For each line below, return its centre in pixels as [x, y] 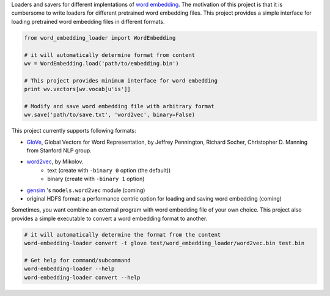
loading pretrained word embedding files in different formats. [88, 21]
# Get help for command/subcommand [77, 260]
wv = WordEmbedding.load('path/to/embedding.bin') [102, 63]
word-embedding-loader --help [69, 269]
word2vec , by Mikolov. [55, 161]
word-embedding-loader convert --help [82, 277]
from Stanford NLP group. [59, 150]
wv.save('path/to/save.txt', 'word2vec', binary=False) [110, 115]
